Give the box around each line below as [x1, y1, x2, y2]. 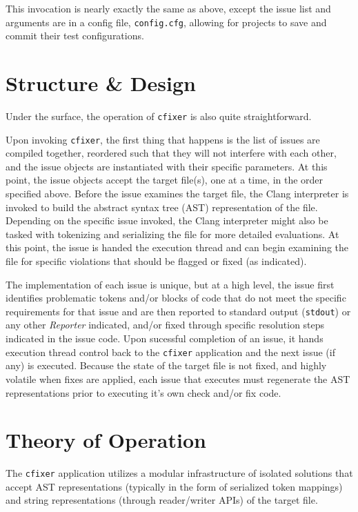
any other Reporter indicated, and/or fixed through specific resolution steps [6, 317, 325, 332]
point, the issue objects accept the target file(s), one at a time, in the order [6, 173, 324, 187]
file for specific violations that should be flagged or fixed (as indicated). [6, 254, 307, 268]
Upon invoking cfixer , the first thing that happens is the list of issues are [6, 132, 320, 146]
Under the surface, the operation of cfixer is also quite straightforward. [6, 108, 312, 123]
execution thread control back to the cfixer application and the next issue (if [6, 344, 335, 359]
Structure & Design [6, 69, 196, 97]
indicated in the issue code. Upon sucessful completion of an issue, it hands [6, 331, 324, 346]
